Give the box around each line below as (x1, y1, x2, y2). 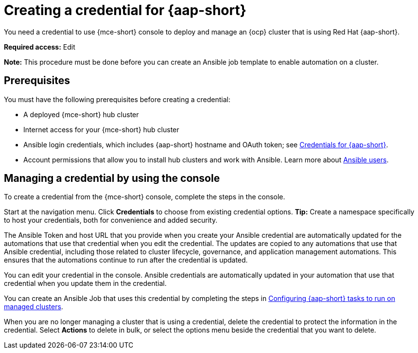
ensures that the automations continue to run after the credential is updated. (4, 256, 248, 265)
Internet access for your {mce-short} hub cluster (23, 125, 179, 134)
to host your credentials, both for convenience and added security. (4, 216, 218, 225)
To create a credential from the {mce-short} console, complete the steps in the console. (4, 193, 285, 201)
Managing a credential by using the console (4, 172, 220, 185)
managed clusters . (4, 302, 63, 311)
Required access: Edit (4, 42, 75, 51)
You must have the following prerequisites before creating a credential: (4, 95, 230, 104)
